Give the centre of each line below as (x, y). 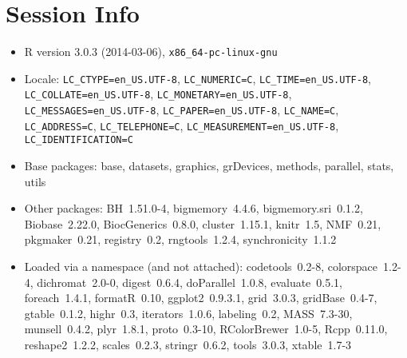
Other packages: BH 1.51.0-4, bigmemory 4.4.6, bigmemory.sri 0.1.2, (194, 208)
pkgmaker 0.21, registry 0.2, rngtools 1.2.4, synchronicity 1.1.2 (180, 239)
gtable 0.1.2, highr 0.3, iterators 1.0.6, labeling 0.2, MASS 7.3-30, (188, 313)
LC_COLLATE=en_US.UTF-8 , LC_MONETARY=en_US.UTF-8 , (158, 94)
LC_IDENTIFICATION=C (79, 140)
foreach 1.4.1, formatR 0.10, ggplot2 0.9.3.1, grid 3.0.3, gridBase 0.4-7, (201, 298)
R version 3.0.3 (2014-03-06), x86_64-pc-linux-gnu (151, 52)
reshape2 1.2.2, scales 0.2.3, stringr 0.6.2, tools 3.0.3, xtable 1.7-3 (188, 344)
